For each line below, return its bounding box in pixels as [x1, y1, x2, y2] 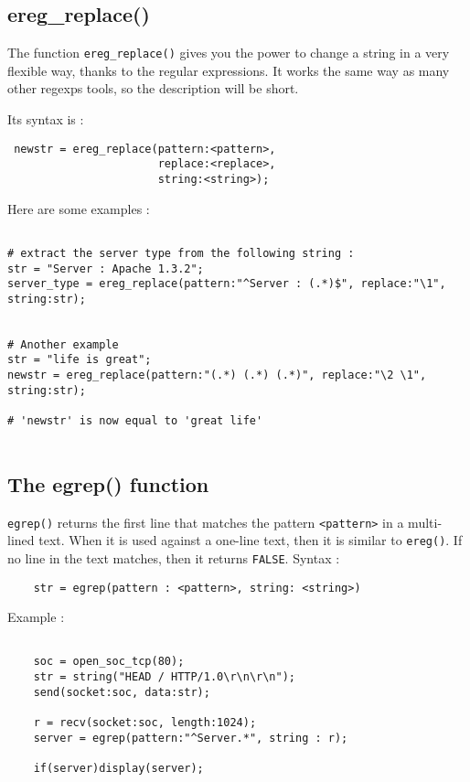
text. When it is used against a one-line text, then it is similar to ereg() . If [38, 530, 463, 550]
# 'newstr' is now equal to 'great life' [7, 414, 263, 428]
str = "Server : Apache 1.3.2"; [7, 262, 204, 275]
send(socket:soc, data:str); [33, 685, 210, 699]
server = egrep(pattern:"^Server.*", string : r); [33, 731, 348, 745]
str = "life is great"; [7, 353, 152, 367]
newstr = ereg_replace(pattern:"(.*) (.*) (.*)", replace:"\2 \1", [7, 369, 427, 382]
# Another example [7, 337, 119, 351]
